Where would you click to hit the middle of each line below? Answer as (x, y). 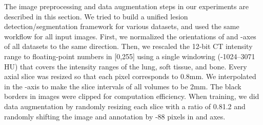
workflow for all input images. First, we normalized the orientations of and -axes (130, 36)
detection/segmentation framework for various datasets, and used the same (122, 26)
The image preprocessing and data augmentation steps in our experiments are (126, 6)
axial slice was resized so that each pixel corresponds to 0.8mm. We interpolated (130, 76)
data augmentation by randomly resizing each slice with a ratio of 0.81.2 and (125, 106)
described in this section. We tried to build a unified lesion (96, 16)
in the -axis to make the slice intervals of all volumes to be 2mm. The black (123, 86)
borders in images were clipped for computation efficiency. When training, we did (132, 96)
